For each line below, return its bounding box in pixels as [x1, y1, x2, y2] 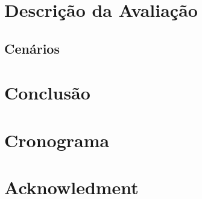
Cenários [4, 39, 60, 57]
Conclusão [4, 80, 90, 105]
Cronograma [4, 127, 110, 152]
